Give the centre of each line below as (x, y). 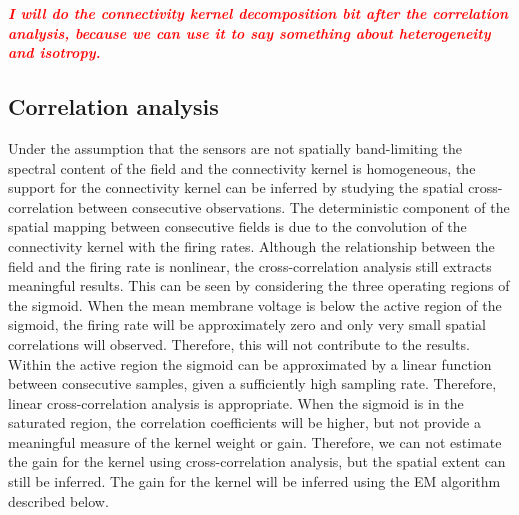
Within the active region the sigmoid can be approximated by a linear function (250, 363)
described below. (58, 500)
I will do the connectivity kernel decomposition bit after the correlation (258, 13)
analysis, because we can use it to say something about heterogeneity (249, 32)
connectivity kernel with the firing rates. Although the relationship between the (251, 245)
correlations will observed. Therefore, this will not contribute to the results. (239, 343)
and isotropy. (54, 52)
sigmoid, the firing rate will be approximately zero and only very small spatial (247, 324)
